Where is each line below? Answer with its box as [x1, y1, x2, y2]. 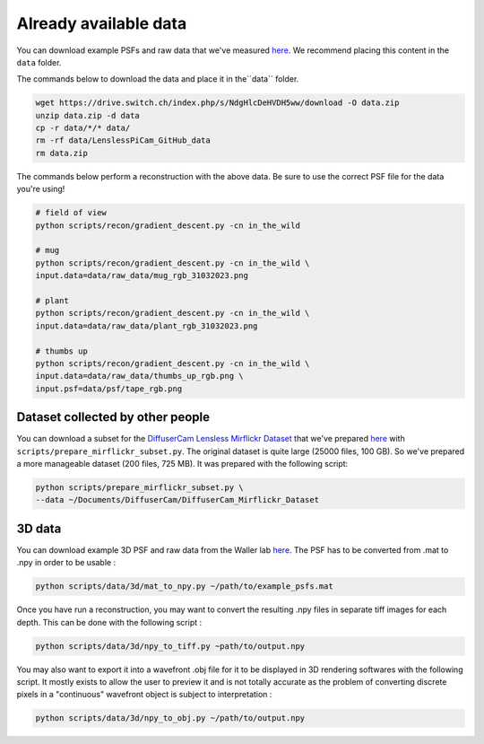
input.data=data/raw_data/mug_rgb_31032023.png [35, 270, 248, 281]
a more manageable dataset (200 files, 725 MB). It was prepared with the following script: [16, 458, 349, 468]
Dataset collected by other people [16, 409, 211, 425]
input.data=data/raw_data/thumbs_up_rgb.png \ [35, 371, 244, 381]
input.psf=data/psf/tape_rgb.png [35, 383, 183, 394]
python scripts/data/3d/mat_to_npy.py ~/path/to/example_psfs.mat [35, 582, 333, 591]
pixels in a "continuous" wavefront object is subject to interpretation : [16, 689, 272, 700]
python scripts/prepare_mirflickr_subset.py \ [35, 482, 244, 493]
